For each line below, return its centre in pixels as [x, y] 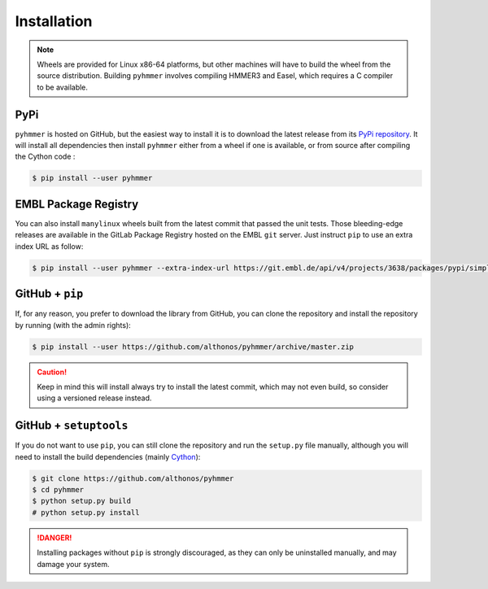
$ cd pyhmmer [58, 489]
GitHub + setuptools [72, 426]
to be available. [63, 87]
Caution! [52, 372]
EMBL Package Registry [77, 204]
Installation [54, 21]
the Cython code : [45, 157]
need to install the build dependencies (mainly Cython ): [108, 456]
